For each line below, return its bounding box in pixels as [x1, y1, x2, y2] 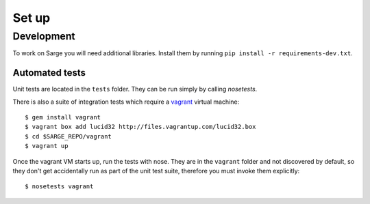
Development [12, 30, 75, 42]
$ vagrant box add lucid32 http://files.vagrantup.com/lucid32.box [25, 123, 256, 131]
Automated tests [12, 67, 86, 78]
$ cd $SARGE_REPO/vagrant [25, 132, 112, 140]
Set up [12, 10, 51, 25]
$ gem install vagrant [25, 113, 101, 121]
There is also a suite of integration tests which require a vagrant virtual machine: [12, 98, 240, 106]
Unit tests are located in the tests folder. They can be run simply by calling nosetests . [12, 85, 258, 93]
